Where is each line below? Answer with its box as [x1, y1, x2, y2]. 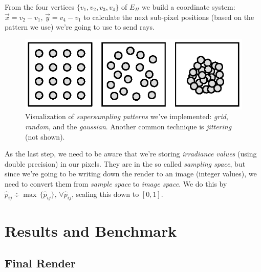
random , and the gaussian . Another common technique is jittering [25, 121, 232, 131]
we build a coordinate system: [141, 2, 235, 12]
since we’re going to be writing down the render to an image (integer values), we [5, 168, 257, 179]
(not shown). [25, 131, 65, 142]
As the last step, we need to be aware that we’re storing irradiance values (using [5, 148, 257, 159]
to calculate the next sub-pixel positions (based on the [83, 11, 254, 22]
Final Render [5, 255, 76, 271]
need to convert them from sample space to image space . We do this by [5, 178, 227, 189]
